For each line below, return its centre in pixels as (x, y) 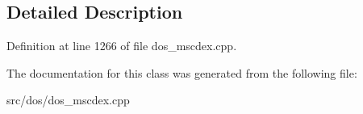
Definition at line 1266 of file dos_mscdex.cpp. (122, 46)
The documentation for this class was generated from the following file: (182, 72)
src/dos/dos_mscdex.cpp (68, 100)
